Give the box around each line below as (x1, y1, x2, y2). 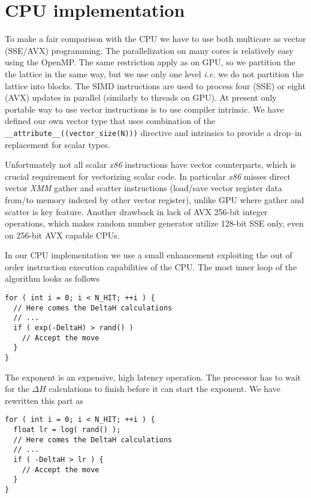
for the (5, 382, 29, 395)
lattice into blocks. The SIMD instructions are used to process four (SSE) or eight (5, 79, 306, 92)
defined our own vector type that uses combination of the (5, 114, 216, 127)
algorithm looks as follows (5, 272, 100, 285)
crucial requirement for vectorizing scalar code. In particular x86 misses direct (5, 170, 291, 182)
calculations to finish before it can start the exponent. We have (49, 382, 280, 395)
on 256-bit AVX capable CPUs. (5, 228, 120, 241)
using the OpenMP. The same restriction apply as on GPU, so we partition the (5, 56, 295, 68)
